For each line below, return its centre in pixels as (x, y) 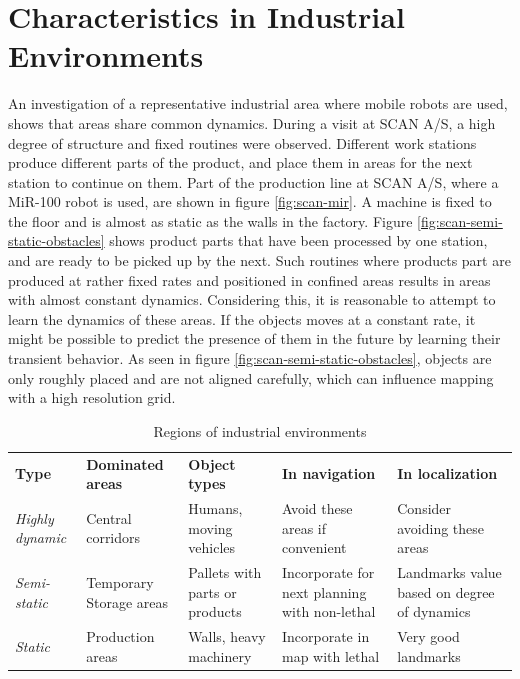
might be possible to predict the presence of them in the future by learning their (254, 338)
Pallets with (225, 572)
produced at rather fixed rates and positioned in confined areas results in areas (249, 279)
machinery (220, 655)
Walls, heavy (227, 636)
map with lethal (330, 655)
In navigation (328, 473)
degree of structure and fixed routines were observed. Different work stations (242, 142)
